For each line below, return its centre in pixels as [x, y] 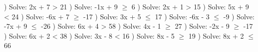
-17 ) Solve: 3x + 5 [112, 16]
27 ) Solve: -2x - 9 [202, 26]
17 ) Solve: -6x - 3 [182, 16]
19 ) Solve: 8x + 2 [216, 35]
